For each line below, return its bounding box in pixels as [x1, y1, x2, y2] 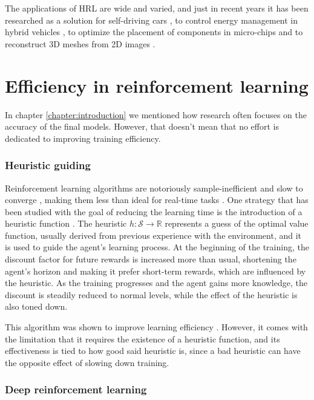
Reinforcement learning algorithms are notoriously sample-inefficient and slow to [5, 181, 303, 194]
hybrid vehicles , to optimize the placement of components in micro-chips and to [5, 25, 303, 38]
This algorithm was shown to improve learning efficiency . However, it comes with [5, 321, 308, 333]
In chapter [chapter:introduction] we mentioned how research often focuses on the [5, 108, 307, 121]
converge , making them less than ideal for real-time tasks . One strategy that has [5, 193, 309, 206]
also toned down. [5, 300, 68, 313]
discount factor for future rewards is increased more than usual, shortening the [5, 253, 296, 265]
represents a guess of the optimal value [165, 217, 309, 230]
